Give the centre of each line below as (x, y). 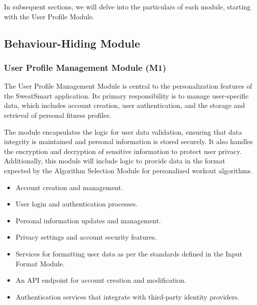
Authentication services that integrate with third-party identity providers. (128, 296)
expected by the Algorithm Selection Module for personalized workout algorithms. (128, 170)
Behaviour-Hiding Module (72, 43)
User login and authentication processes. (77, 204)
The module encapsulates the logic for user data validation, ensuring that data (123, 131)
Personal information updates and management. (88, 220)
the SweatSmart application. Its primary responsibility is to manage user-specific (126, 95)
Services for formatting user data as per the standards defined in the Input (129, 253)
